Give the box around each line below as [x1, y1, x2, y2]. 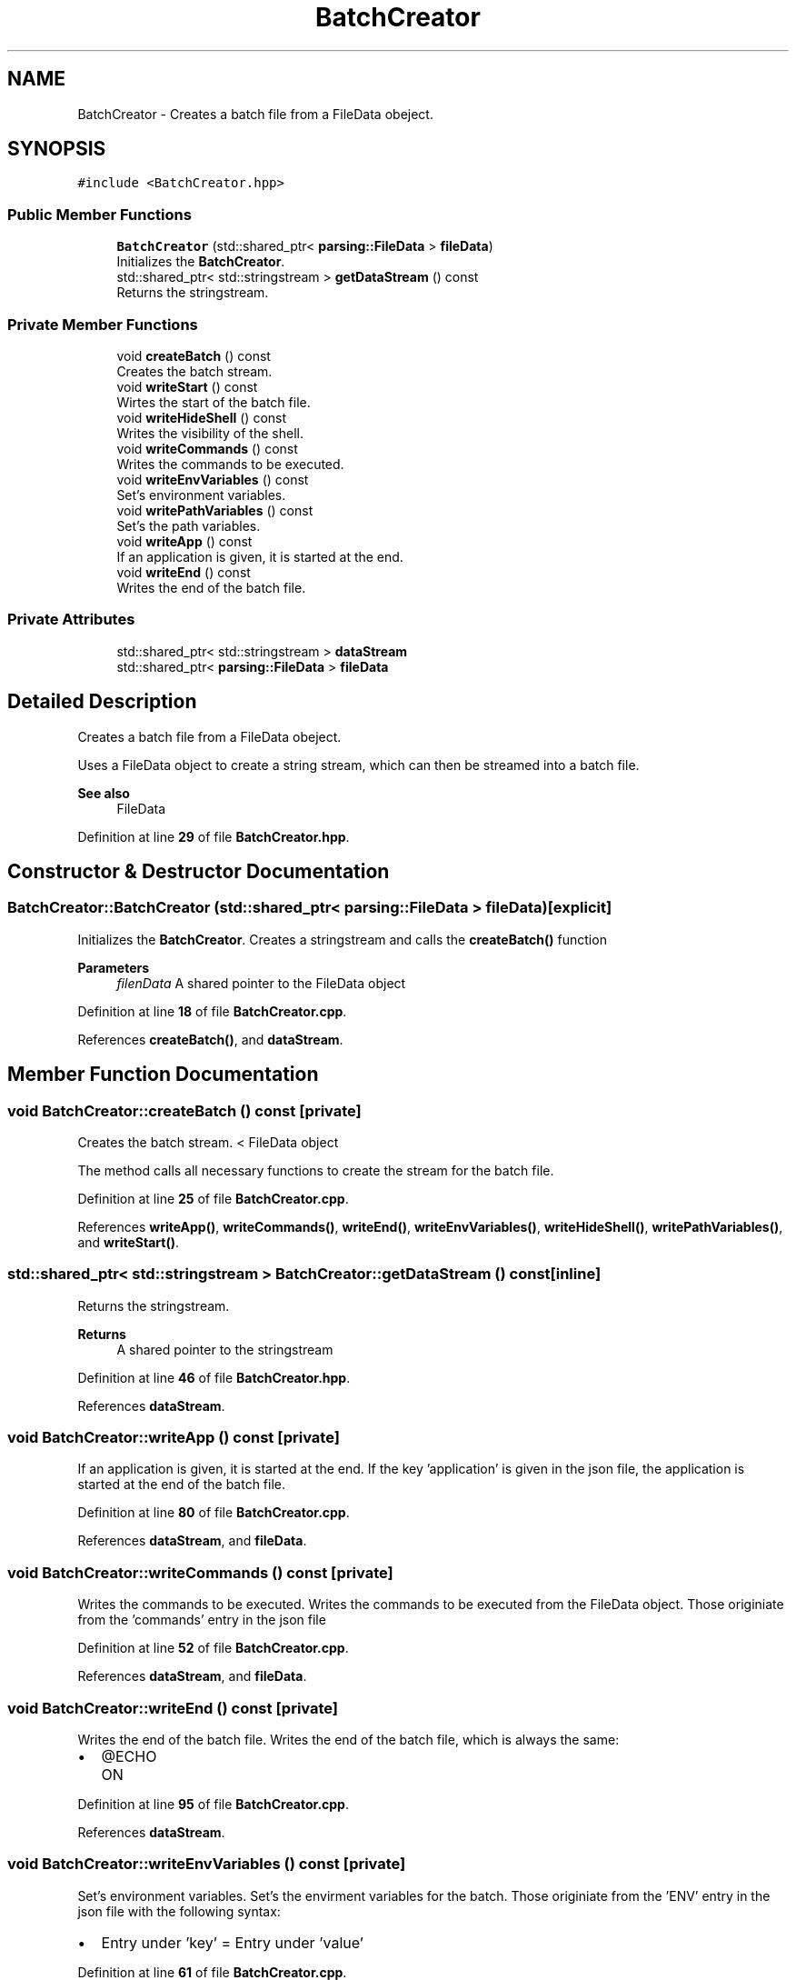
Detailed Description [7, 690, 197, 714]
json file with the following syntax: [77, 1903, 281, 1919]
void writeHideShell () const [116, 409, 287, 425]
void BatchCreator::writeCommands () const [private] [7, 1563, 393, 1582]
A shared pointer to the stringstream [116, 1341, 333, 1357]
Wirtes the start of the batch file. [116, 394, 311, 410]
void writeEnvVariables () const [116, 471, 309, 487]
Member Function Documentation [7, 1063, 319, 1086]
